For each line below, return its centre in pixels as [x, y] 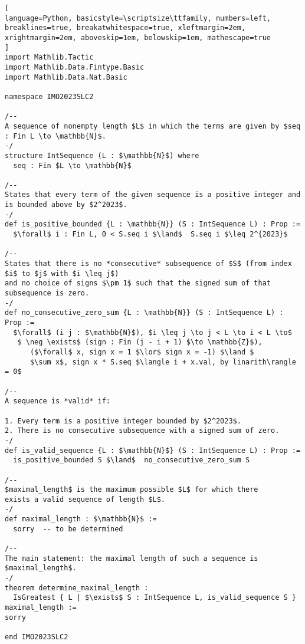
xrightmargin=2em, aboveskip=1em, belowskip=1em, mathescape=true [138, 37]
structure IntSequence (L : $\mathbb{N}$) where [102, 155]
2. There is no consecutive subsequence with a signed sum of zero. [142, 431]
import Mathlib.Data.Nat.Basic [66, 77]
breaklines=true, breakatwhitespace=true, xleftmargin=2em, [125, 28]
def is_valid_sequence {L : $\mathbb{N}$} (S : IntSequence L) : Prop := [153, 450]
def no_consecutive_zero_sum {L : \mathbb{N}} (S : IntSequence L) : [144, 313]
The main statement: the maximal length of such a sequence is [132, 558]
